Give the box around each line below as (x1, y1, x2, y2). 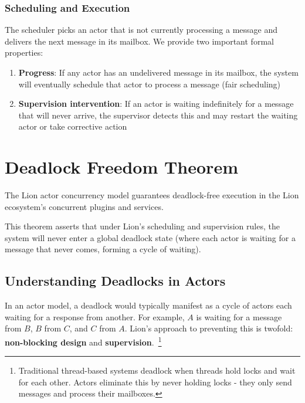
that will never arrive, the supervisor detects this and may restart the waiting (18, 109, 298, 121)
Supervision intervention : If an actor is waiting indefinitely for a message (18, 97, 294, 110)
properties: (5, 46, 43, 59)
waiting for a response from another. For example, (5, 310, 185, 323)
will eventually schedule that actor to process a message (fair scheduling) (18, 77, 281, 90)
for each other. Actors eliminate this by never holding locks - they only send (18, 375, 292, 388)
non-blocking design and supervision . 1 (5, 334, 162, 348)
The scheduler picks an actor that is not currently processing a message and (5, 23, 278, 36)
